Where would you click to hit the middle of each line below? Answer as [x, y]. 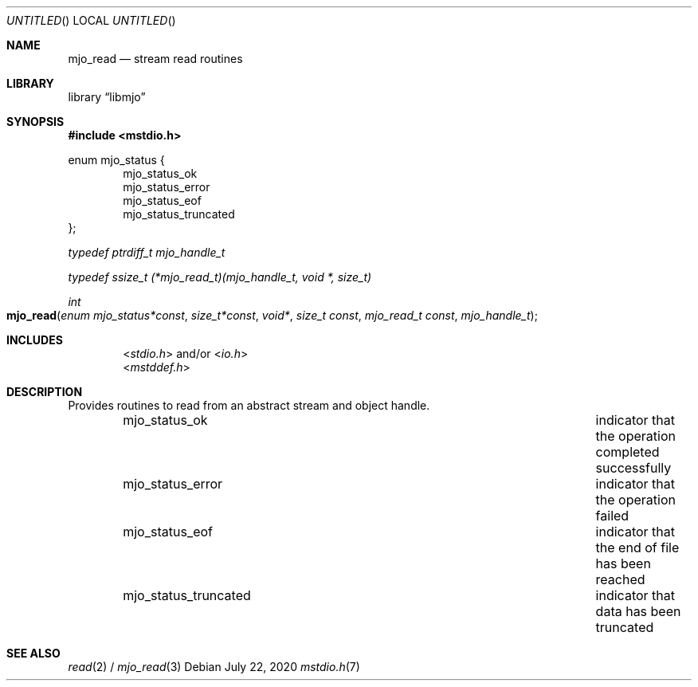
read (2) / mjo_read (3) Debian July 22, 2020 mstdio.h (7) [214, 667]
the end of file [637, 548]
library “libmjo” [107, 97]
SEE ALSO [33, 653]
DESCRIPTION [45, 392]
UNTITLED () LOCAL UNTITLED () [91, 20]
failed [612, 516]
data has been [638, 611]
